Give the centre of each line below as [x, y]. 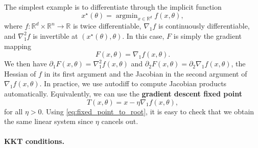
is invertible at [55, 35]
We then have [26, 64]
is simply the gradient [207, 35]
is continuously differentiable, [204, 26]
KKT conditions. [34, 141]
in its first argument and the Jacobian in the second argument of [146, 73]
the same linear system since [49, 121]
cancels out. [120, 121]
